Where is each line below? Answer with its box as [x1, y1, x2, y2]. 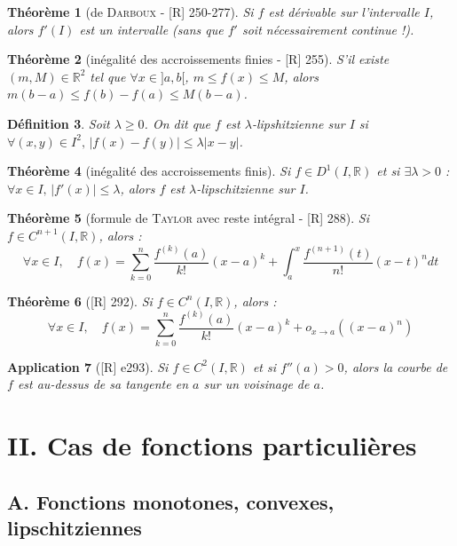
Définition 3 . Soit [7, 114, 110, 132]
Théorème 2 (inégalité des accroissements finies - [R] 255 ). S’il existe [7, 50, 390, 68]
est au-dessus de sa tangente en [17, 375, 189, 393]
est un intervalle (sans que [79, 20, 224, 38]
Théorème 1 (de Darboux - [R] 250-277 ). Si [7, 3, 254, 20]
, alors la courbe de [343, 357, 448, 376]
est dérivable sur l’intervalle [268, 3, 420, 20]
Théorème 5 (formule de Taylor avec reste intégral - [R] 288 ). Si [7, 209, 369, 227]
